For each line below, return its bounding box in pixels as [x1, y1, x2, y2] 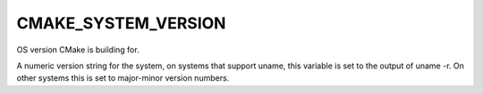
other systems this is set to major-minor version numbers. [16, 73, 230, 83]
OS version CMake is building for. [16, 44, 140, 55]
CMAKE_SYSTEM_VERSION [16, 13, 226, 33]
